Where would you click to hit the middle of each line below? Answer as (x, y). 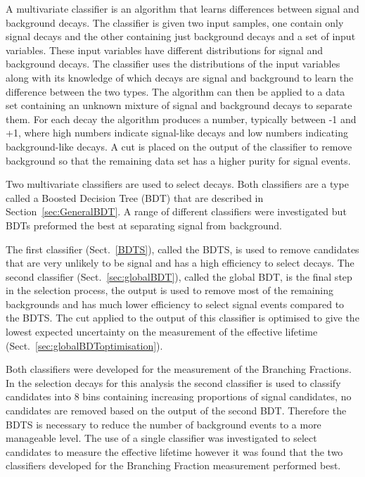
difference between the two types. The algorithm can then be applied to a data (175, 91)
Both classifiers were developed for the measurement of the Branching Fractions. (179, 369)
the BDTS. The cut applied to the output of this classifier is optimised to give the (182, 318)
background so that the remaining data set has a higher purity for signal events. (178, 160)
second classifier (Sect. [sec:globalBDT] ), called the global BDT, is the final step (179, 276)
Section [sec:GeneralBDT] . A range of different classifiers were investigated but (176, 211)
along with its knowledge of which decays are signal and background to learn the (180, 77)
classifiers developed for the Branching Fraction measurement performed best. (173, 465)
